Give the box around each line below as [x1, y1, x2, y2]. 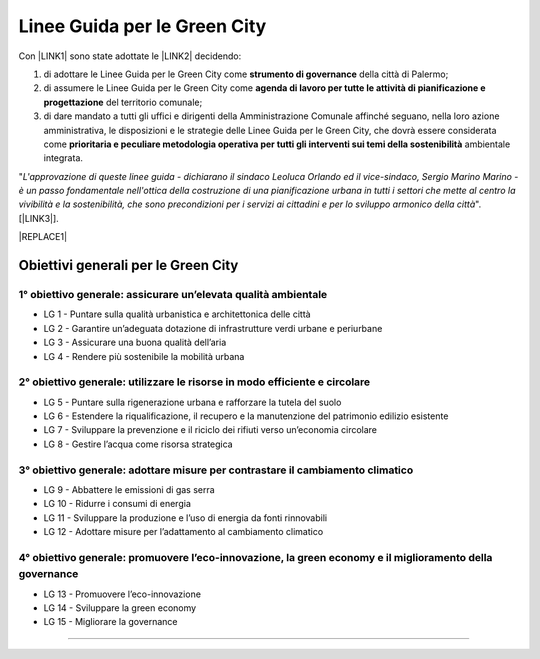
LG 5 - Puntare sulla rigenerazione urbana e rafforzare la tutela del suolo [43, 396, 342, 408]
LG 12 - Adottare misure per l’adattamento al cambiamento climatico [43, 526, 324, 538]
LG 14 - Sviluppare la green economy [43, 601, 197, 614]
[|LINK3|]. [18, 212, 59, 224]
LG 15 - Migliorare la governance [43, 616, 178, 628]
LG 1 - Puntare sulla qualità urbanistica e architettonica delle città [43, 308, 311, 320]
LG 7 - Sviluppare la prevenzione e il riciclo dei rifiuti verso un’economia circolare [43, 424, 378, 436]
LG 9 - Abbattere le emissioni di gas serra [43, 484, 215, 496]
